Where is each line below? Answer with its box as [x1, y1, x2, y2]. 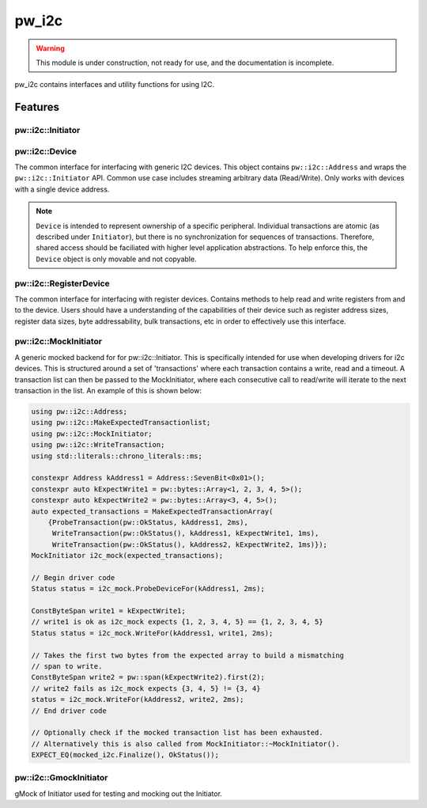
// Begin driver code [31, 573, 115, 582]
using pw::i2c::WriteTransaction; [31, 440, 165, 450]
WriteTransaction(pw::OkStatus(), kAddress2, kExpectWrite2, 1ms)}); [51, 540, 328, 549]
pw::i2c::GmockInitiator [14, 772, 108, 783]
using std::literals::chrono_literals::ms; [31, 451, 203, 461]
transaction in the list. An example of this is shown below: [14, 386, 202, 396]
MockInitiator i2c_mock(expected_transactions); [31, 551, 224, 560]
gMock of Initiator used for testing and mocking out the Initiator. [14, 788, 223, 799]
